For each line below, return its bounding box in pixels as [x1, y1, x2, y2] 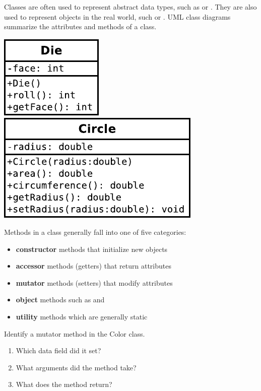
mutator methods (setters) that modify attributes [16, 277, 173, 288]
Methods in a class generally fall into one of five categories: [4, 226, 186, 237]
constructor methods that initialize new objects [16, 243, 168, 254]
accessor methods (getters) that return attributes [16, 260, 171, 271]
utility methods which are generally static [16, 311, 148, 321]
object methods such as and [16, 294, 105, 305]
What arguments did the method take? [16, 362, 137, 372]
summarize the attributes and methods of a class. [4, 21, 157, 32]
